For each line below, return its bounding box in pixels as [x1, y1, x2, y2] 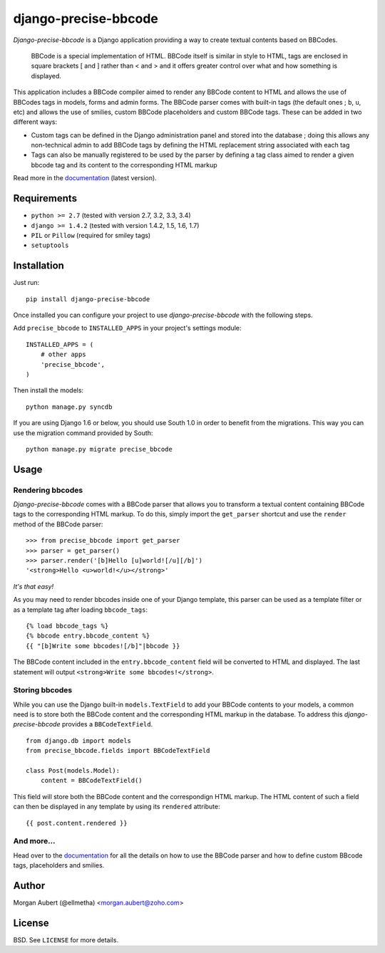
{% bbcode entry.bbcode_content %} [26, 632, 150, 640]
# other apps [40, 350, 86, 359]
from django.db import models [26, 736, 132, 744]
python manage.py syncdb [26, 402, 113, 411]
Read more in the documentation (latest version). [13, 174, 157, 182]
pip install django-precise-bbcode [26, 295, 150, 303]
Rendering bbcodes [13, 485, 83, 495]
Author [13, 880, 46, 892]
